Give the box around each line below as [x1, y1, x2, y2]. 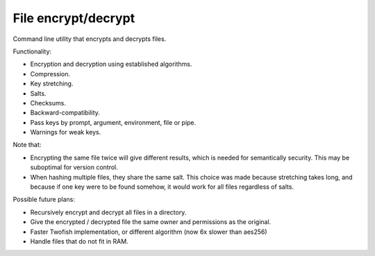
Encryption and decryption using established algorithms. [30, 60, 192, 69]
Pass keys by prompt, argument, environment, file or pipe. [30, 118, 197, 126]
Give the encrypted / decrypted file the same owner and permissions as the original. [30, 218, 272, 226]
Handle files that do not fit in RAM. [30, 237, 128, 246]
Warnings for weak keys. [30, 128, 101, 137]
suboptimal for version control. [30, 163, 118, 171]
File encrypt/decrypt [12, 10, 135, 26]
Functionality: [12, 47, 52, 56]
